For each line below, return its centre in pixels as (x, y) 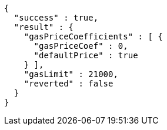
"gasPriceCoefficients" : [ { (93, 36)
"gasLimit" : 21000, (71, 74)
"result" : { (44, 27)
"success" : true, (56, 18)
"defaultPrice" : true (86, 55)
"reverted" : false (69, 84)
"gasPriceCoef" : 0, (81, 46)
